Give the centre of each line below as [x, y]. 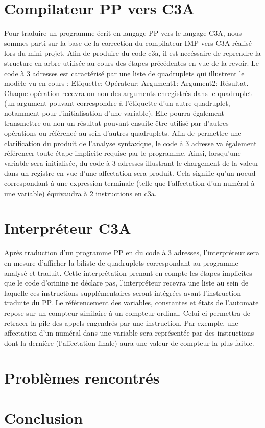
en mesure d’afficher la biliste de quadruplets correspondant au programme [121, 262]
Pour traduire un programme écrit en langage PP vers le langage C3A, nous [123, 33]
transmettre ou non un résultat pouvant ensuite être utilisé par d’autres [116, 123]
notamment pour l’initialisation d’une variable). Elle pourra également [114, 113]
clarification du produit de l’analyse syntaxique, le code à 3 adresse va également [130, 143]
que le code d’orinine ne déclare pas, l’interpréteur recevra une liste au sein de [126, 283]
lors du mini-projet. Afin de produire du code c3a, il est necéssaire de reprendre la [132, 53]
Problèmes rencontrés [82, 378]
